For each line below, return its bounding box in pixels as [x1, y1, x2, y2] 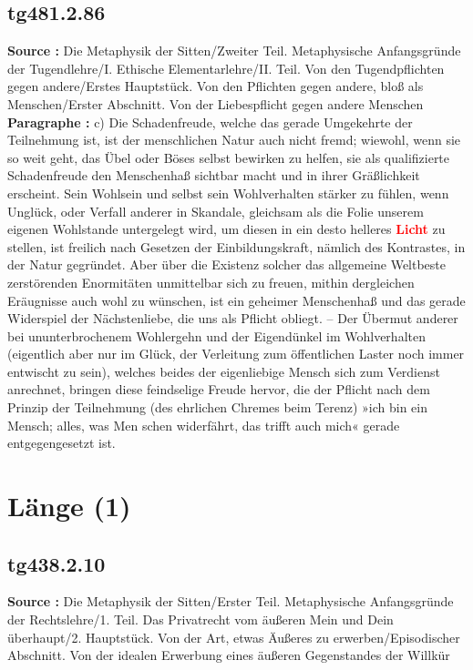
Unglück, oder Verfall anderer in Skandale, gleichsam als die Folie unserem [7, 201, 424, 220]
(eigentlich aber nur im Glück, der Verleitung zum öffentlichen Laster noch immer [7, 344, 465, 363]
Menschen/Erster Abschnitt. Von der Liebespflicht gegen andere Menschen [7, 94, 424, 113]
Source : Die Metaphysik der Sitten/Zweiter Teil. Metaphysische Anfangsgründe [7, 41, 461, 60]
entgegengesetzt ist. [7, 433, 116, 452]
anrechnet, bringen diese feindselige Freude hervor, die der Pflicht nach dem [7, 380, 430, 399]
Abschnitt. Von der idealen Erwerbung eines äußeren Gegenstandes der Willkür [7, 645, 450, 665]
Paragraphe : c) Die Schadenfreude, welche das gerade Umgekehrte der [7, 112, 413, 131]
